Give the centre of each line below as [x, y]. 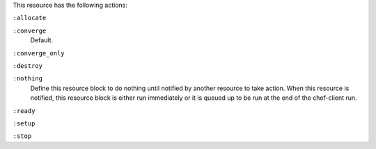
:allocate [30, 18]
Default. [42, 40]
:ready [24, 111]
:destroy [28, 65]
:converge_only [39, 53]
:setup [24, 123]
